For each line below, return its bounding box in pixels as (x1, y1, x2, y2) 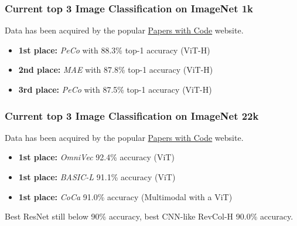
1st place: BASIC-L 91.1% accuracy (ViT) (18, 171, 176, 183)
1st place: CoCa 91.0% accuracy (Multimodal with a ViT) (18, 190, 233, 203)
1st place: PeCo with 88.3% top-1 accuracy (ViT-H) (18, 43, 210, 56)
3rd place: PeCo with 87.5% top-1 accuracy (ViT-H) (18, 83, 212, 95)
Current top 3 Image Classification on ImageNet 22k (5, 108, 259, 123)
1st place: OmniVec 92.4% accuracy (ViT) (18, 151, 175, 163)
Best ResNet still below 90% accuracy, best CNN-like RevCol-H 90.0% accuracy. (5, 210, 293, 222)
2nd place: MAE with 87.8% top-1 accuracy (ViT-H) (18, 63, 213, 76)
